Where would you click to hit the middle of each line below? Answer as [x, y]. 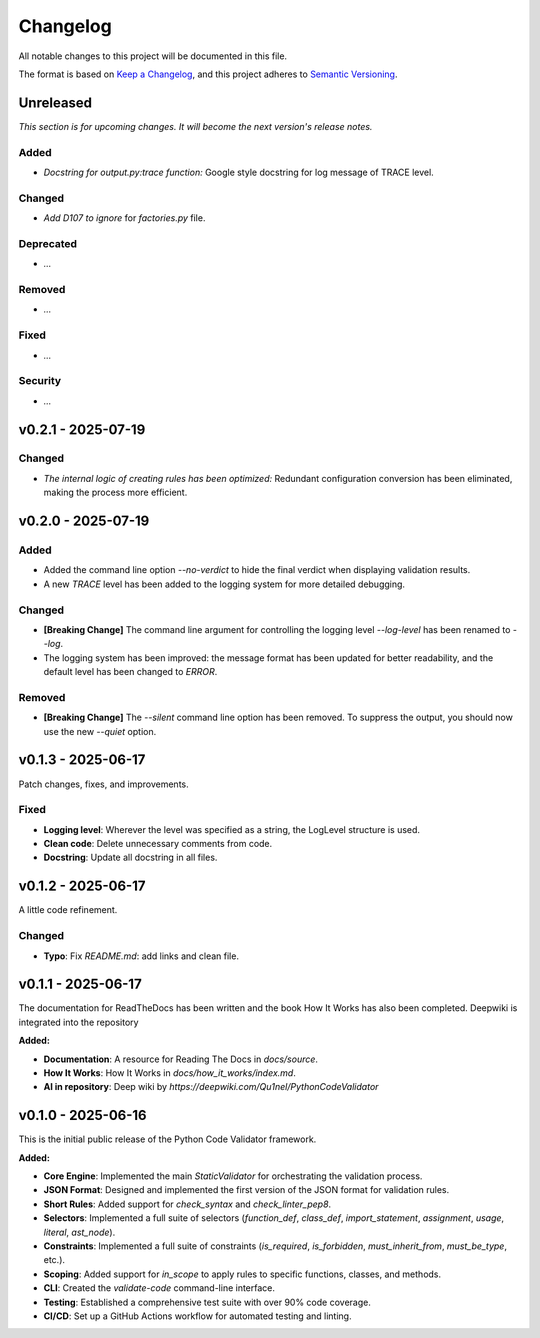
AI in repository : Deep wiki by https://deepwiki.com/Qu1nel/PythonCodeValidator [211, 1087]
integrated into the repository [78, 1022]
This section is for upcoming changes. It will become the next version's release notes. [195, 126]
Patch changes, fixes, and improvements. [103, 784]
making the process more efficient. [115, 492]
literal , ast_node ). [79, 1232]
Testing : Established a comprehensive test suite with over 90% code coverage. [207, 1302]
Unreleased [55, 102]
